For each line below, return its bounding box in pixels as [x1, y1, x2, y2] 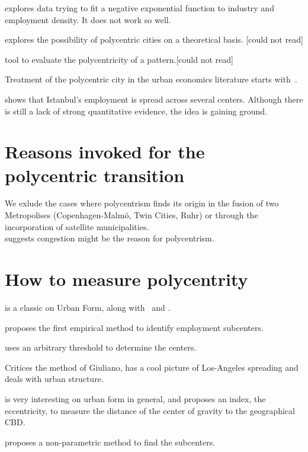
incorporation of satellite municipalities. [5, 220, 149, 233]
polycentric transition [5, 163, 185, 187]
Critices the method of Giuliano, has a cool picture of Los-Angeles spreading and [5, 361, 299, 373]
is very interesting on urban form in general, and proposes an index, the [5, 392, 266, 405]
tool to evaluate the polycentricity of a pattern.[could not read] [5, 53, 233, 65]
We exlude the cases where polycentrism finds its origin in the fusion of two [5, 197, 279, 209]
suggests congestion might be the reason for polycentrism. [5, 232, 214, 244]
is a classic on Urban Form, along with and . [5, 301, 171, 313]
